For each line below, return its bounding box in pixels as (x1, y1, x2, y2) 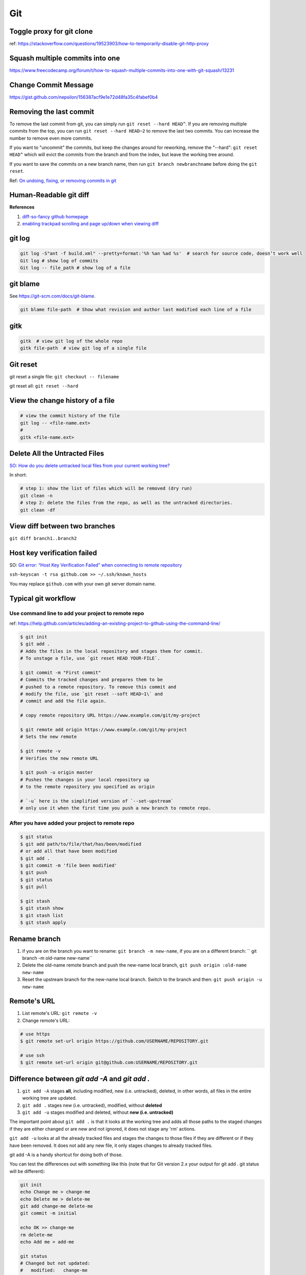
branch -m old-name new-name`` (22, 955, 93, 961)
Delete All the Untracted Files (9, 449, 105, 457)
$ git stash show (20, 905, 64, 911)
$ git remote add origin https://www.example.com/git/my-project (20, 727, 187, 732)
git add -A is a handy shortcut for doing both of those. (9, 1152, 123, 1158)
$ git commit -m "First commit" (20, 670, 101, 675)
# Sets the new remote (20, 734, 77, 739)
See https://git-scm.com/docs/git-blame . (9, 293, 96, 299)
